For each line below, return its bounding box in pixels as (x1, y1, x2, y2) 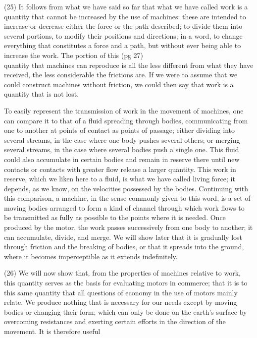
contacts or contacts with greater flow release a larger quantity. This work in (4, 164, 236, 174)
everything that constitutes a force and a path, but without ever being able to (4, 40, 241, 51)
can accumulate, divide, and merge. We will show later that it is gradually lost (4, 231, 243, 242)
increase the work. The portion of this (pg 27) (4, 50, 144, 60)
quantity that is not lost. (4, 89, 79, 99)
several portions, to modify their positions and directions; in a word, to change (4, 30, 243, 41)
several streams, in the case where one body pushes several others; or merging (4, 134, 240, 145)
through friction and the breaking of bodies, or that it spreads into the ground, (4, 241, 244, 252)
